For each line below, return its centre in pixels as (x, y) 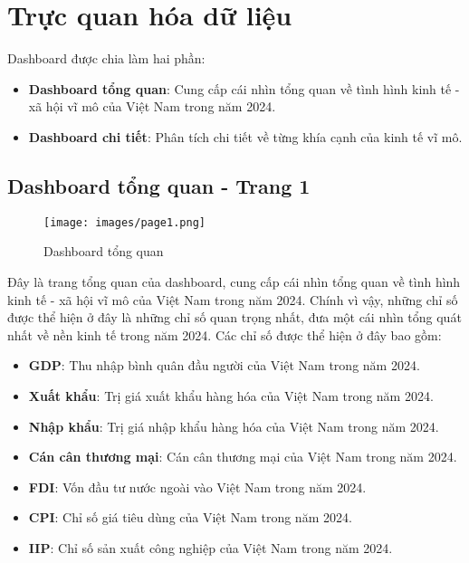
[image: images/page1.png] (124, 222)
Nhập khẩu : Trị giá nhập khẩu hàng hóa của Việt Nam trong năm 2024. (234, 426)
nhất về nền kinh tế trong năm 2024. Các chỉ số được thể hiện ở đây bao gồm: (225, 334)
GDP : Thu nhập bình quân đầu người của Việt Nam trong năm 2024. (224, 365)
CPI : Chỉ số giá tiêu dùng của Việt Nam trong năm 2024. (190, 517)
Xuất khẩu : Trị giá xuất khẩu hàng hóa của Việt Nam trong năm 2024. (231, 395)
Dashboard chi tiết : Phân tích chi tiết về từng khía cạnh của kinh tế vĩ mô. (245, 136)
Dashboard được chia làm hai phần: (106, 58)
